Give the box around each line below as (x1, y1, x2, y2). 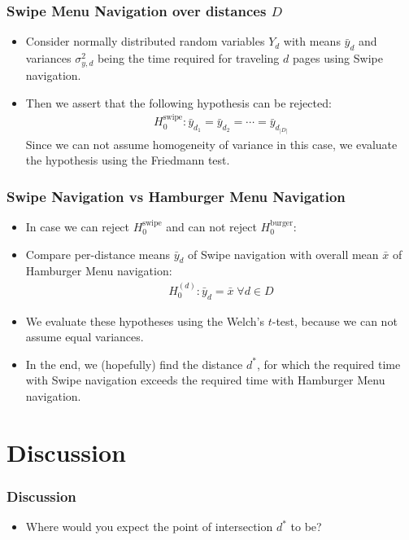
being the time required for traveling (97, 50, 280, 67)
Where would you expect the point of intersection (25, 518, 273, 535)
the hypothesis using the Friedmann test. (25, 151, 230, 169)
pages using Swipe (292, 50, 383, 67)
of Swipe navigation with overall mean (188, 245, 379, 262)
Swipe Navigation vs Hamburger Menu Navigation (7, 186, 346, 206)
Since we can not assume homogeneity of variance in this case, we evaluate (25, 135, 398, 152)
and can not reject (166, 218, 257, 235)
